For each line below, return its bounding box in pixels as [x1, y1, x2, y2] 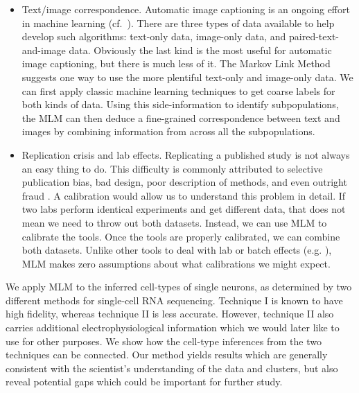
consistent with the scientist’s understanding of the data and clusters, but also [6, 360, 338, 375]
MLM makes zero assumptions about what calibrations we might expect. [21, 256, 331, 270]
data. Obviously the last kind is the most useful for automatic [69, 42, 332, 57]
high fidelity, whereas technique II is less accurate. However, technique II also [6, 306, 334, 321]
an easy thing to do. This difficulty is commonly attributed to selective [21, 161, 323, 175]
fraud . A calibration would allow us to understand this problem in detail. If [21, 188, 346, 202]
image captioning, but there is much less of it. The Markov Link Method [21, 56, 331, 71]
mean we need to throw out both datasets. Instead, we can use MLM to [21, 215, 327, 229]
